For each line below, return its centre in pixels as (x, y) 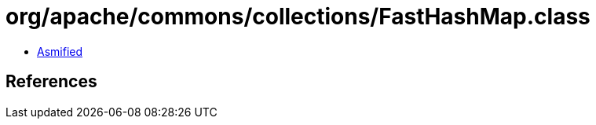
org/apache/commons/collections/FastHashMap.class (298, 17)
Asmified (60, 51)
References (51, 82)
